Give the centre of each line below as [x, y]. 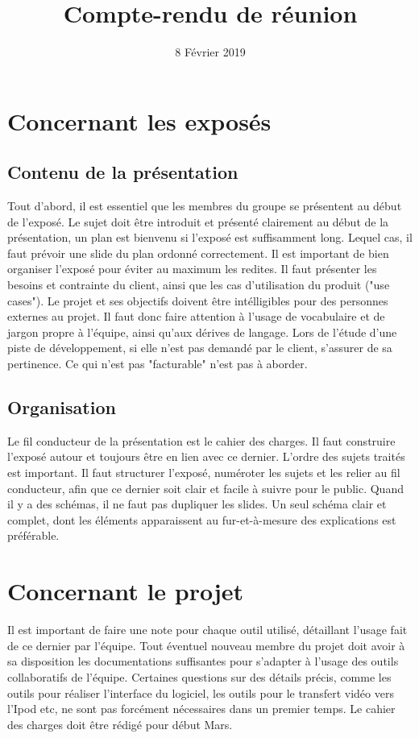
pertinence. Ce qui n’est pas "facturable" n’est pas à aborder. [158, 364]
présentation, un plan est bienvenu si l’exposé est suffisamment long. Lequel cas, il [210, 237]
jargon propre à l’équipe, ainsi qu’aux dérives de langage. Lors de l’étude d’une [202, 332]
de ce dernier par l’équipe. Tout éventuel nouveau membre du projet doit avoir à [206, 645]
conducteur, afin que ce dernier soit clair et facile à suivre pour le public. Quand [205, 488]
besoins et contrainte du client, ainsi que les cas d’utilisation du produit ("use [199, 285]
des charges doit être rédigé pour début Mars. [120, 724]
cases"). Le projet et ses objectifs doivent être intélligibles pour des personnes [198, 300]
